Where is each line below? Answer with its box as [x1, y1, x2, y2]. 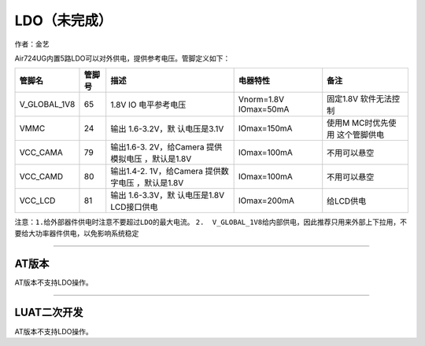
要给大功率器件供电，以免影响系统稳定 [14, 229, 139, 237]
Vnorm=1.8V [238, 94, 285, 105]
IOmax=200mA [238, 195, 295, 206]
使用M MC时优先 [327, 118, 389, 129]
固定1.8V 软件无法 [327, 94, 393, 105]
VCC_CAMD [19, 171, 64, 182]
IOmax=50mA [238, 104, 290, 115]
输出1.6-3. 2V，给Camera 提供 [110, 142, 223, 153]
